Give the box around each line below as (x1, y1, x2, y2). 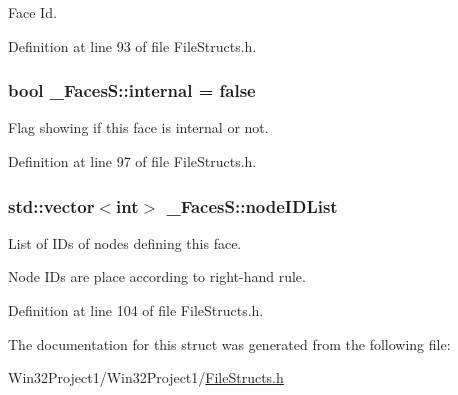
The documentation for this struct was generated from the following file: (8, 333, 451, 354)
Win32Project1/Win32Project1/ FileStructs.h (8, 367, 284, 388)
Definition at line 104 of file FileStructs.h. (8, 300, 264, 320)
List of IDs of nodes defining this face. (8, 232, 242, 253)
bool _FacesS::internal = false (8, 78, 256, 103)
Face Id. (8, 2, 57, 22)
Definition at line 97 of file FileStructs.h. (8, 151, 257, 171)
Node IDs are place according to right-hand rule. (8, 266, 306, 287)
